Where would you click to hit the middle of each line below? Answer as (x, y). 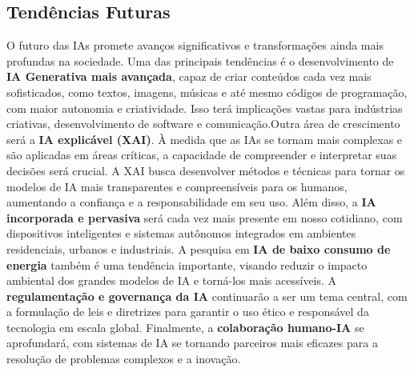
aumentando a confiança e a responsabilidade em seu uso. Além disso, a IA (191, 202)
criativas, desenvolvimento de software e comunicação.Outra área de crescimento (203, 124)
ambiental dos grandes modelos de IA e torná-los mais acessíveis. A (172, 280)
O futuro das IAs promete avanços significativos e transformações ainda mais (195, 45)
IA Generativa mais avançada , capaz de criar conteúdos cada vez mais (189, 76)
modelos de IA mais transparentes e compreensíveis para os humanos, (177, 186)
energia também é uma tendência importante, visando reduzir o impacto (187, 264)
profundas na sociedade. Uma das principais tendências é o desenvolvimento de (200, 60)
